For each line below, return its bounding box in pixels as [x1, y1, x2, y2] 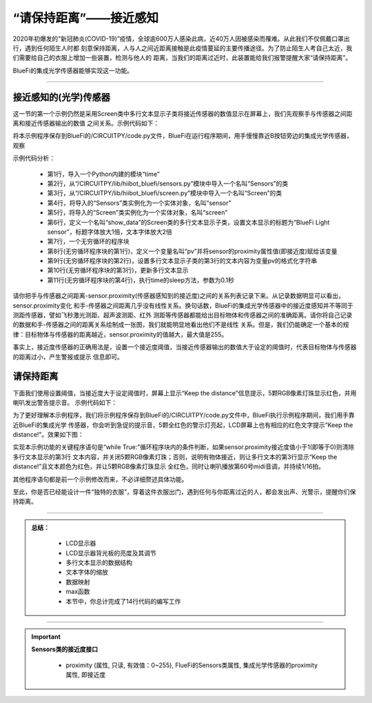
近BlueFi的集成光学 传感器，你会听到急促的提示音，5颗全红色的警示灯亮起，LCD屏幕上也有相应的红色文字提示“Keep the [12, 421, 353, 429]
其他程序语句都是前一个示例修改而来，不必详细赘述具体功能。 [12, 475, 188, 483]
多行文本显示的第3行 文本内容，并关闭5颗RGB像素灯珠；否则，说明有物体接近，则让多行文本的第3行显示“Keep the [12, 453, 338, 461]
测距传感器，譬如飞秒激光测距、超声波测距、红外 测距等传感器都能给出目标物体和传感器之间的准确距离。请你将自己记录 [12, 311, 353, 319]
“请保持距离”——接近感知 [12, 10, 159, 26]
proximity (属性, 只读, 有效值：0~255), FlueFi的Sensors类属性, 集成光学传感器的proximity [65, 661, 318, 669]
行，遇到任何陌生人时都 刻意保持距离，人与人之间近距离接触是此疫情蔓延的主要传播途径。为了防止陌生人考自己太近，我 [12, 43, 353, 52]
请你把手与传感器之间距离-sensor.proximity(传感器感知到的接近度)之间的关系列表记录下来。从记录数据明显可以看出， [12, 292, 344, 300]
